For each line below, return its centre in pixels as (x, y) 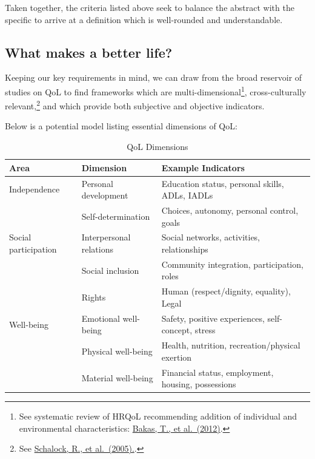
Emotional (101, 318)
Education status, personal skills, (223, 183)
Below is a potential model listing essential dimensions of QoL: (121, 126)
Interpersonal (106, 237)
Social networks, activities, (211, 237)
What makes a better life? (89, 52)
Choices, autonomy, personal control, (230, 210)
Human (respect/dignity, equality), (226, 291)
